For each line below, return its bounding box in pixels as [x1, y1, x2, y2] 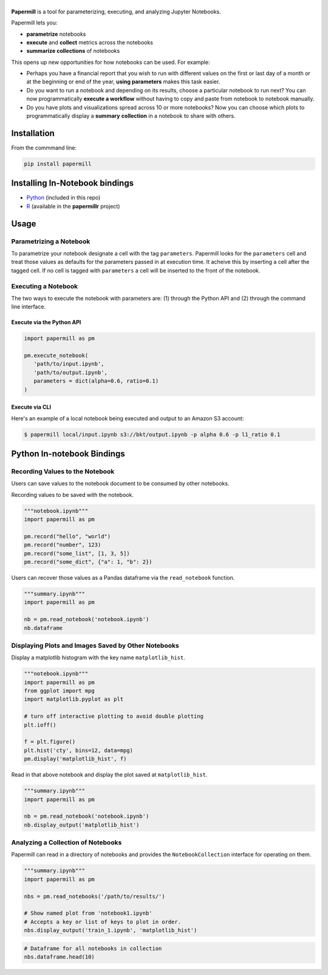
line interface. [11, 303, 46, 310]
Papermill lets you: [11, 19, 58, 27]
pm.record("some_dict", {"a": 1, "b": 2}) [24, 558, 152, 566]
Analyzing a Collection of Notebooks [11, 838, 122, 847]
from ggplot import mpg [24, 687, 95, 695]
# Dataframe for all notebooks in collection [24, 945, 162, 952]
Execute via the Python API [11, 319, 81, 326]
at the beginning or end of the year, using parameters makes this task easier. [26, 78, 220, 85]
